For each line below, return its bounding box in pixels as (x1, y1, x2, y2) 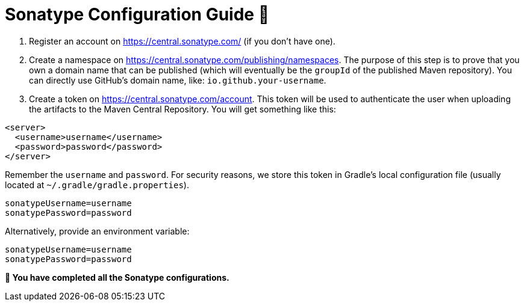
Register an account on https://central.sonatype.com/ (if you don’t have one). (29, 35, 335, 46)
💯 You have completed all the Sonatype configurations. (5, 272, 229, 283)
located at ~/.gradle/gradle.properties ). (5, 179, 189, 190)
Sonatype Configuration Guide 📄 (5, 4, 270, 25)
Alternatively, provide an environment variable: (5, 225, 190, 236)
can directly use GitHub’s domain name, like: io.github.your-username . (29, 75, 326, 85)
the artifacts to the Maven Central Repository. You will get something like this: (29, 103, 336, 114)
